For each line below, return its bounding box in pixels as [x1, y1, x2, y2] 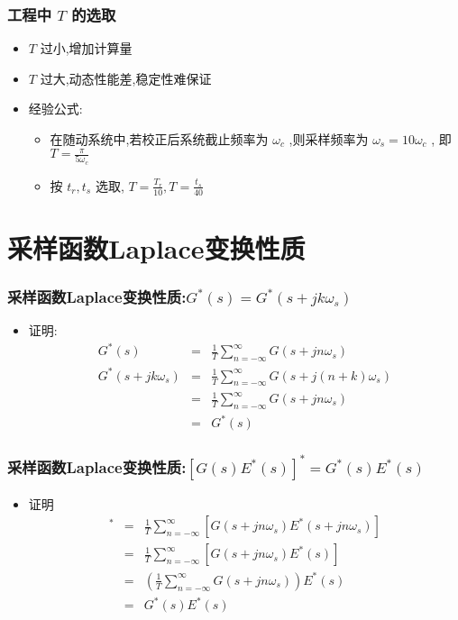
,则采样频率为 [289, 130, 369, 148]
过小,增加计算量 [40, 39, 133, 58]
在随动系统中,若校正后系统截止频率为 [50, 130, 269, 148]
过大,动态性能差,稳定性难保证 [40, 68, 212, 87]
